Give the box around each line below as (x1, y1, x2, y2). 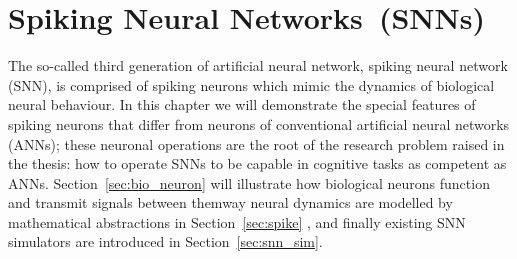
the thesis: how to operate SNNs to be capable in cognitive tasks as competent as (8, 153, 507, 174)
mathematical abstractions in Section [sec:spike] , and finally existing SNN (8, 211, 466, 232)
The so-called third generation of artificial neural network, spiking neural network (8, 55, 508, 76)
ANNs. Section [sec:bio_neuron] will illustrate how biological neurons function (8, 172, 490, 193)
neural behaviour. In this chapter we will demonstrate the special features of (8, 94, 476, 115)
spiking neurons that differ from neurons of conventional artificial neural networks (8, 113, 510, 134)
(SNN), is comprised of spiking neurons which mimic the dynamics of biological (8, 74, 495, 95)
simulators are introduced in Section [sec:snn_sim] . (8, 231, 323, 252)
